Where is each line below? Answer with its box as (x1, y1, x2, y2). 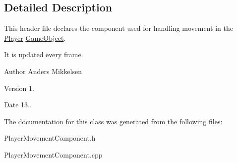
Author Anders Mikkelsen (4, 66, 82, 76)
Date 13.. (4, 99, 32, 110)
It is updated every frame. (4, 49, 83, 60)
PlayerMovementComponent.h (4, 133, 96, 143)
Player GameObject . (4, 32, 66, 43)
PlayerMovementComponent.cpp (4, 149, 103, 160)
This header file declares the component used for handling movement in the (4, 23, 233, 33)
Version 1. (4, 82, 34, 93)
